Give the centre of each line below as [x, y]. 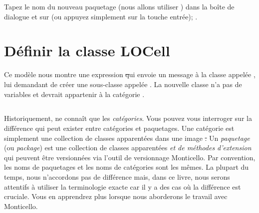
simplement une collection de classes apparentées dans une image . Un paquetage [127, 138]
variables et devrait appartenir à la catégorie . [74, 94]
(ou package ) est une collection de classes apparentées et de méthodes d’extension [128, 148]
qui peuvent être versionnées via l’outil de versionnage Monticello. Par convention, [130, 157]
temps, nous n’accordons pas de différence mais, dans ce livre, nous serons [117, 177]
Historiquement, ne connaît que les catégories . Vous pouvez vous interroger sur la [128, 118]
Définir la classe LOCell [87, 51]
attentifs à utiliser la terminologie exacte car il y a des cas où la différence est [123, 186]
